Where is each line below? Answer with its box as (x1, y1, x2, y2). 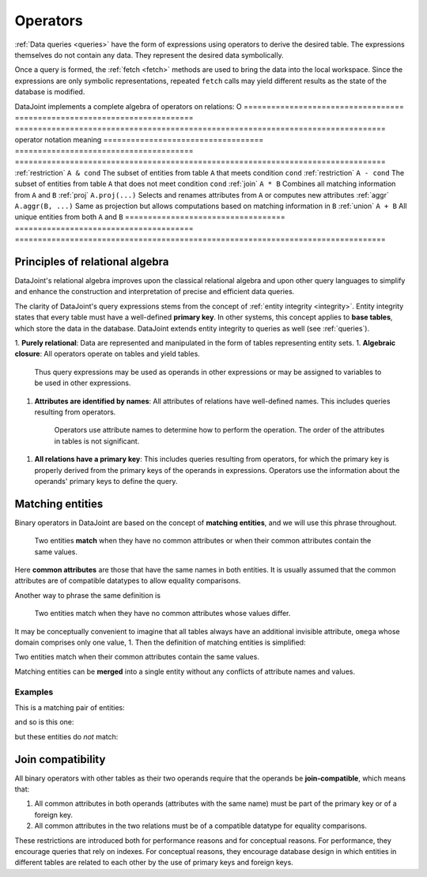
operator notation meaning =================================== (14, 134, 264, 144)
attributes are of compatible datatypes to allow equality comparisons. (14, 576, 241, 585)
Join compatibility (14, 752, 106, 766)
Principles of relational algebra (14, 255, 169, 268)
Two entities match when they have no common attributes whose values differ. (34, 609, 291, 618)
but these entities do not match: (14, 731, 119, 741)
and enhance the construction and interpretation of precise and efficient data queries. (14, 287, 295, 297)
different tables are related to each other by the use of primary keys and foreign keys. (14, 858, 294, 868)
